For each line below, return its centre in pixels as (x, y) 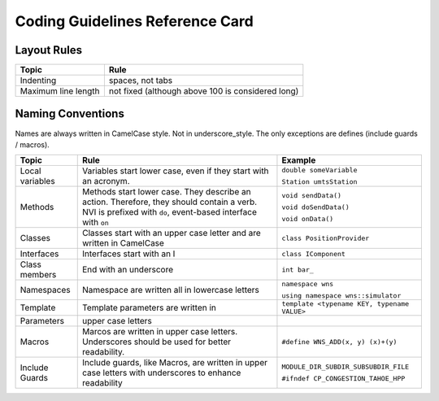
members (38, 275)
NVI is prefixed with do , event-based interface (170, 212)
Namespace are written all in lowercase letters (171, 290)
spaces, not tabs (141, 81)
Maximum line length (60, 91)
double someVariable (319, 170)
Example (299, 160)
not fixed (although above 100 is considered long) (204, 91)
